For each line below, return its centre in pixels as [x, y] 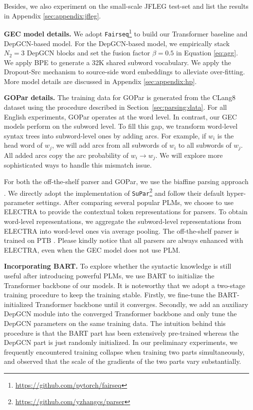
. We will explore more [189, 155]
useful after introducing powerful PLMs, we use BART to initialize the [109, 275]
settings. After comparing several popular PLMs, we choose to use [135, 202]
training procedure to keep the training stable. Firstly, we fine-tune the [110, 295]
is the [226, 135]
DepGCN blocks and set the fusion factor [89, 53]
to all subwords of [205, 145]
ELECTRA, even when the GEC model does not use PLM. [92, 249]
